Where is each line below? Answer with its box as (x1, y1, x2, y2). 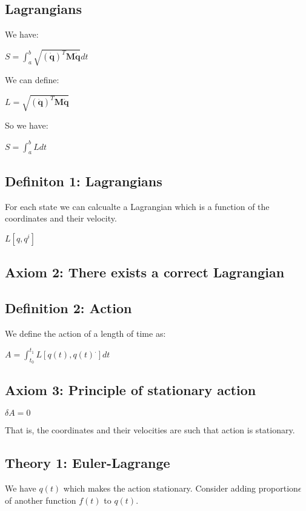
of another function (5, 493, 76, 506)
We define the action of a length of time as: (5, 327, 166, 339)
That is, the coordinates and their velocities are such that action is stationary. (5, 424, 295, 436)
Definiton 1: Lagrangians (5, 171, 162, 190)
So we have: (5, 119, 48, 132)
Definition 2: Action (5, 298, 132, 317)
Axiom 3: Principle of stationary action (5, 381, 256, 399)
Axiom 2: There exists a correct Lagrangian (5, 263, 285, 282)
